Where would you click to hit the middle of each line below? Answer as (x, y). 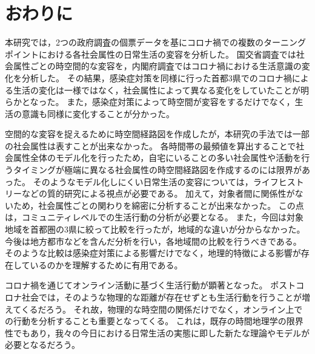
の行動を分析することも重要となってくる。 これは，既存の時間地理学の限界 (154, 321)
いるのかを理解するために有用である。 (106, 264)
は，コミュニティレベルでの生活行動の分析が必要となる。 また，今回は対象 (154, 217)
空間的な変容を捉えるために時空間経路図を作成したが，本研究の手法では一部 (157, 134)
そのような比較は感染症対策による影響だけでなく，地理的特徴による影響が (153, 253)
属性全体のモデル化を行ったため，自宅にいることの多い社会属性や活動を (157, 158)
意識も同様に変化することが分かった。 (98, 113)
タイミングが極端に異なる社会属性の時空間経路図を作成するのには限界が (157, 170)
